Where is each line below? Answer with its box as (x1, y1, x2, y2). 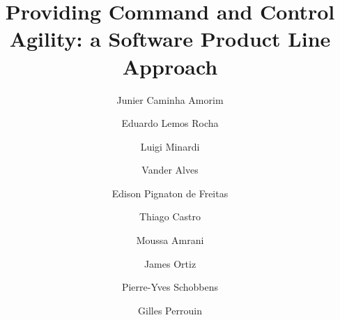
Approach (122, 52, 218, 80)
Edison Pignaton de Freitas (111, 185, 229, 200)
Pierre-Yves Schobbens (121, 280, 219, 294)
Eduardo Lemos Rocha (121, 116, 219, 130)
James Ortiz (144, 256, 196, 271)
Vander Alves (141, 162, 199, 177)
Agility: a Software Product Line (9, 24, 331, 53)
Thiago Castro (139, 209, 201, 224)
